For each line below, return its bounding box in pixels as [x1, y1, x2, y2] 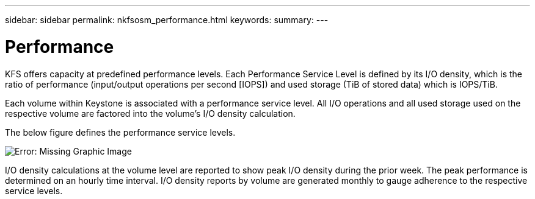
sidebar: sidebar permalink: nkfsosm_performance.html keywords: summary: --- [5, 15, 329, 25]
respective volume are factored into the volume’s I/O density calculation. [5, 108, 296, 119]
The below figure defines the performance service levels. [5, 127, 236, 138]
